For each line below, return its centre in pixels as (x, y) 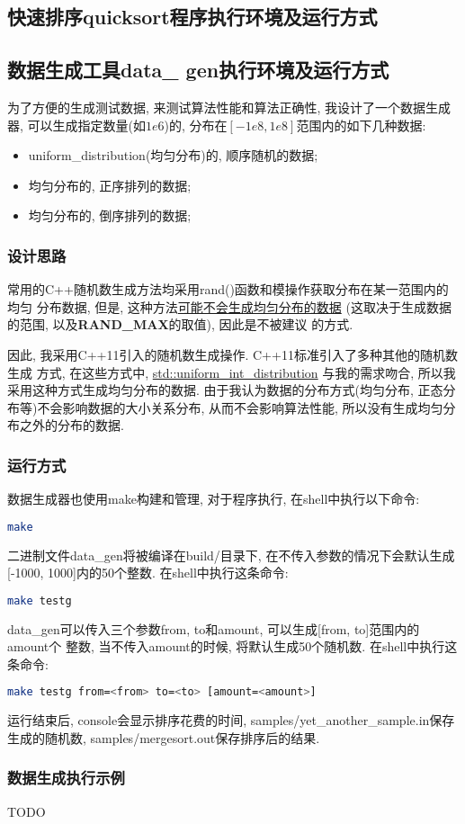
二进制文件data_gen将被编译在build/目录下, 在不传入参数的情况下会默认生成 (231, 555)
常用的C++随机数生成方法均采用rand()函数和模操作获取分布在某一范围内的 (228, 289)
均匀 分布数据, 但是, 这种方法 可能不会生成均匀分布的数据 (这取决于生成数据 (229, 306)
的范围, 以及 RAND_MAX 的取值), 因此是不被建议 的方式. (180, 324)
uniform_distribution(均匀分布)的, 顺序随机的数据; (173, 155)
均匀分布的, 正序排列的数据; (110, 185)
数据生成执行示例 (66, 778)
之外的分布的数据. (72, 425)
